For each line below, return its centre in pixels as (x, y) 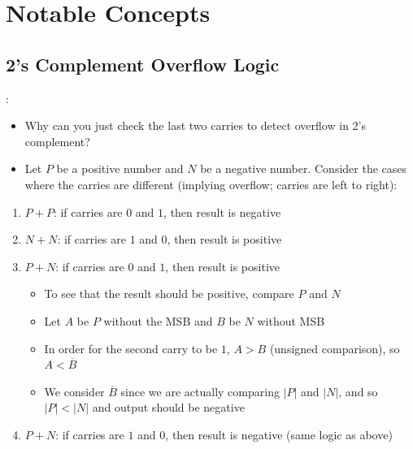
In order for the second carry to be (131, 348)
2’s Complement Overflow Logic (143, 64)
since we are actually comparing (200, 391)
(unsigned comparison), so (335, 348)
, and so (358, 391)
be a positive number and (120, 168)
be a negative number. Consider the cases (304, 168)
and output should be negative (168, 407)
